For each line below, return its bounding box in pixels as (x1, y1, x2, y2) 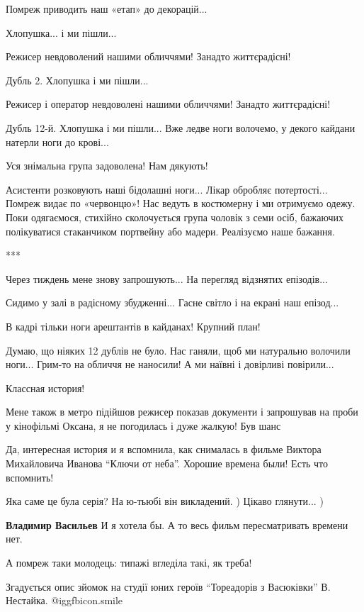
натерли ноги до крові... (6, 134, 109, 149)
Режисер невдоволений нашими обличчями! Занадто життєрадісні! (6, 49, 291, 64)
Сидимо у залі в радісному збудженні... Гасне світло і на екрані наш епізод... (6, 295, 339, 310)
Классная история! (6, 380, 85, 395)
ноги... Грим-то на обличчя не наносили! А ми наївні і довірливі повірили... (6, 357, 334, 372)
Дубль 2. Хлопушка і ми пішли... (6, 72, 149, 87)
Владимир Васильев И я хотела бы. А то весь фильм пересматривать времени (6, 517, 348, 532)
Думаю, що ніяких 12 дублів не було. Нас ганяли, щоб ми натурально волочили (6, 343, 351, 357)
